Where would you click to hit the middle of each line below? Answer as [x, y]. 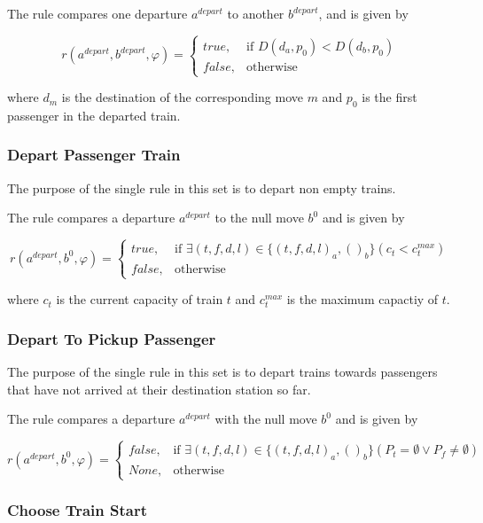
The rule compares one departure [97, 13]
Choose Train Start [78, 510]
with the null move [266, 419]
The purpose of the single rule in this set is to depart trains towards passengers [222, 372]
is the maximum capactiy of [362, 299]
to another [256, 13]
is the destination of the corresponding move [182, 97]
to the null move [259, 218]
